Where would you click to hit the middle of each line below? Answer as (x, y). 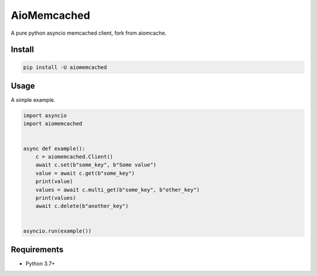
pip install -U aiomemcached (65, 67)
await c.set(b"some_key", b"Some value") (96, 165)
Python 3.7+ (40, 264)
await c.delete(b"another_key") (82, 206)
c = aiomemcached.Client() (75, 157)
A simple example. (33, 100)
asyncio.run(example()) (58, 231)
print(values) (56, 198)
